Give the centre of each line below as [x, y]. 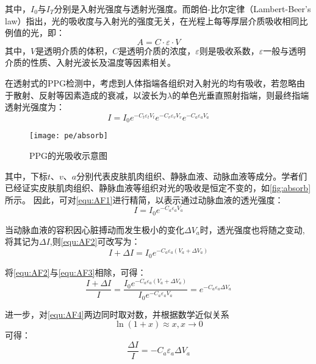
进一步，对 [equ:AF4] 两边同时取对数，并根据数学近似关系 [117, 314]
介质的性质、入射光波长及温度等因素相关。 [90, 62]
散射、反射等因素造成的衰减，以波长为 [90, 95]
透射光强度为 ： [35, 107]
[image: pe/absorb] [69, 136]
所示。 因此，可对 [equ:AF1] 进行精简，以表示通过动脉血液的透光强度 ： [144, 199]
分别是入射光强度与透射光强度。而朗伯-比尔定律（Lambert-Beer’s [182, 9]
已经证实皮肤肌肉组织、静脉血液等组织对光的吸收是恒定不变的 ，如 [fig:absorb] [158, 188]
